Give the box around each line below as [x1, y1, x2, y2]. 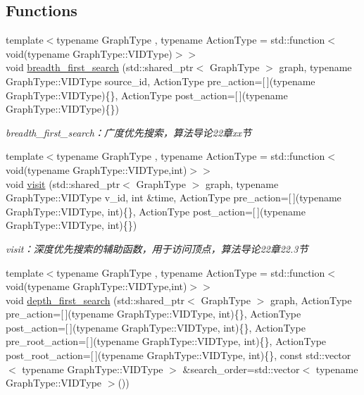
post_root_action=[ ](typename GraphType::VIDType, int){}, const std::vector [6, 348, 351, 363]
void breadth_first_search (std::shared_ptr [6, 60, 194, 75]
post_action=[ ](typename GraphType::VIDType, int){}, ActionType [6, 320, 306, 334]
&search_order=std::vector [182, 361, 300, 376]
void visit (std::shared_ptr [6, 176, 120, 191]
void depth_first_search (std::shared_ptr [6, 292, 185, 307]
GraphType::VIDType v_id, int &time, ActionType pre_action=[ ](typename [6, 190, 341, 205]
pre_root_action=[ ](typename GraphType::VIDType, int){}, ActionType [6, 334, 327, 349]
